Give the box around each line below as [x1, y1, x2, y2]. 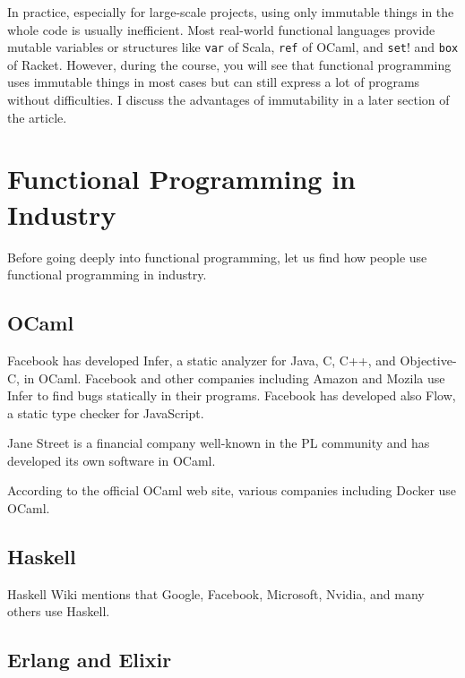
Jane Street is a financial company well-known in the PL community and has [7, 433, 430, 452]
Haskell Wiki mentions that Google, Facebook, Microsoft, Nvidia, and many [7, 584, 425, 603]
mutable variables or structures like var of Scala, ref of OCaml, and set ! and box [7, 38, 459, 56]
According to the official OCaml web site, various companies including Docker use [7, 481, 457, 500]
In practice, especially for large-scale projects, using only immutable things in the [7, 3, 454, 21]
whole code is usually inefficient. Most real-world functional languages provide [7, 20, 435, 39]
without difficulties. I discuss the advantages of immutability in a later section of [7, 90, 450, 109]
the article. [7, 107, 67, 126]
